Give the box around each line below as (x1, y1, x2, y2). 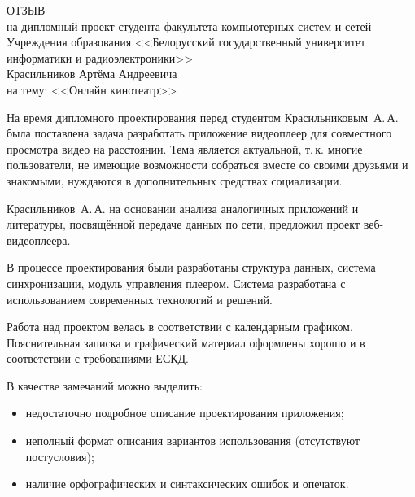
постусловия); (25, 447, 94, 464)
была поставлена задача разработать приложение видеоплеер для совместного (7, 124, 392, 142)
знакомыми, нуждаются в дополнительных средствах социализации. (7, 172, 343, 189)
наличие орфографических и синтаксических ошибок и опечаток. (25, 475, 349, 492)
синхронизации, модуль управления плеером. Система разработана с (7, 274, 346, 291)
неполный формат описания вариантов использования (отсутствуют (25, 432, 360, 449)
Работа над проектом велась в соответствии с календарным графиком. (7, 318, 353, 335)
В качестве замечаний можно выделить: (7, 377, 203, 394)
